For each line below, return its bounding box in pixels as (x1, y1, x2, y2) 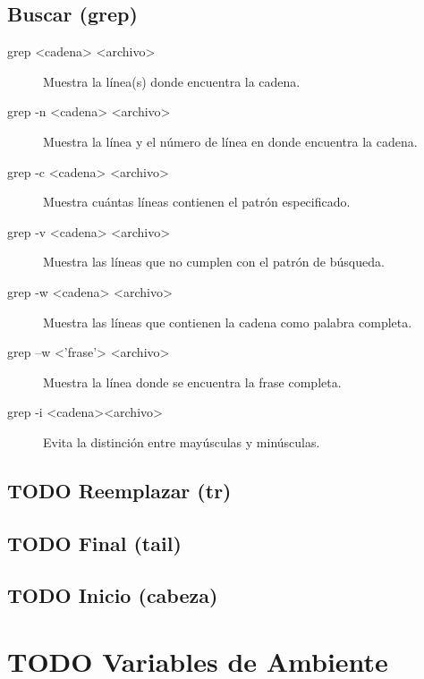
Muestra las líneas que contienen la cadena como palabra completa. (43, 312, 412, 331)
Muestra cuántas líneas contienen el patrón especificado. (43, 192, 351, 211)
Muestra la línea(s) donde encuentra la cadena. (43, 72, 301, 90)
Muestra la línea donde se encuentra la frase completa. (43, 372, 342, 391)
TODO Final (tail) (7, 529, 182, 556)
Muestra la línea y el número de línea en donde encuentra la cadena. (43, 132, 418, 150)
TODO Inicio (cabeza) (7, 581, 218, 609)
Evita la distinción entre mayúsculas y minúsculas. (43, 432, 320, 451)
